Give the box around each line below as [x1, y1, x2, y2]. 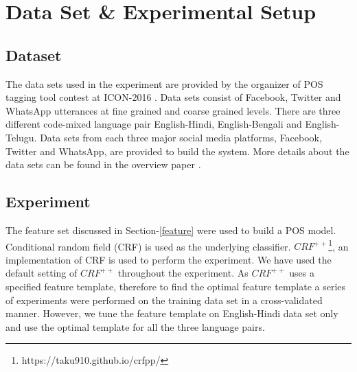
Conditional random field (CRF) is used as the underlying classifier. [5, 239, 291, 253]
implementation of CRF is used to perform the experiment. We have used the [5, 252, 332, 266]
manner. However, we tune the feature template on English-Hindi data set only [5, 306, 338, 321]
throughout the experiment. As [117, 266, 249, 280]
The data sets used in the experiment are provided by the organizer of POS [5, 76, 323, 91]
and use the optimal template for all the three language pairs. [5, 319, 265, 334]
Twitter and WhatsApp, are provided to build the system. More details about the [5, 143, 349, 158]
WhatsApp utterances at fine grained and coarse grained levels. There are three [5, 103, 341, 117]
